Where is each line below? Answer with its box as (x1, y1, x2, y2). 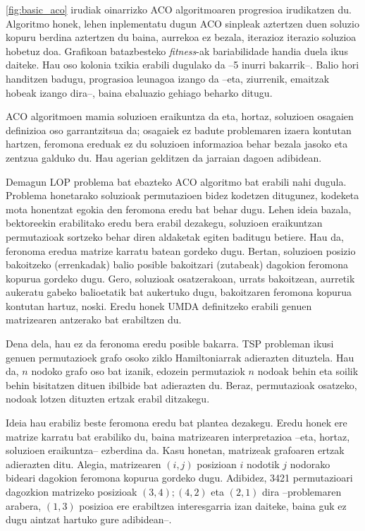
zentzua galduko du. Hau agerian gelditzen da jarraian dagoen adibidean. (6, 150, 322, 165)
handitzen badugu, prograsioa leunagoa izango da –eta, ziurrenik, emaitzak (6, 71, 330, 85)
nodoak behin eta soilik (257, 364, 359, 378)
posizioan (197, 456, 237, 471)
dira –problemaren (262, 484, 342, 499)
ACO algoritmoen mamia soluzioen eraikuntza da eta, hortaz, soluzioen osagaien (6, 109, 354, 124)
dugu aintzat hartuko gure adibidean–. (6, 512, 172, 527)
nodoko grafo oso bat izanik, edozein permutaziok (31, 364, 245, 378)
